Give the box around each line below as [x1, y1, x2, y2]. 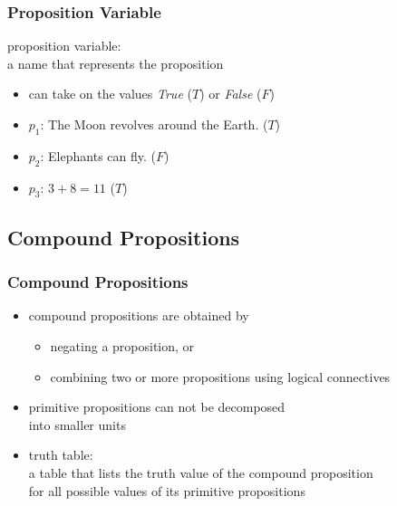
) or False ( [199, 84, 262, 103]
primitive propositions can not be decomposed [28, 397, 286, 416]
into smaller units [28, 415, 126, 434]
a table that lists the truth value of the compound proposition [28, 463, 373, 482]
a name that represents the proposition [7, 53, 224, 72]
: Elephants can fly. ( [40, 146, 156, 165]
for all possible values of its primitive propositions [28, 481, 305, 500]
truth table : [28, 445, 93, 464]
